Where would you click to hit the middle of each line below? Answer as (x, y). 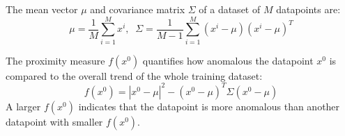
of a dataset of (230, 9)
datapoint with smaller (54, 121)
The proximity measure (55, 60)
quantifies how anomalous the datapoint (228, 60)
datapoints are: (308, 9)
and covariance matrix (138, 9)
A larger (23, 106)
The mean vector (42, 9)
